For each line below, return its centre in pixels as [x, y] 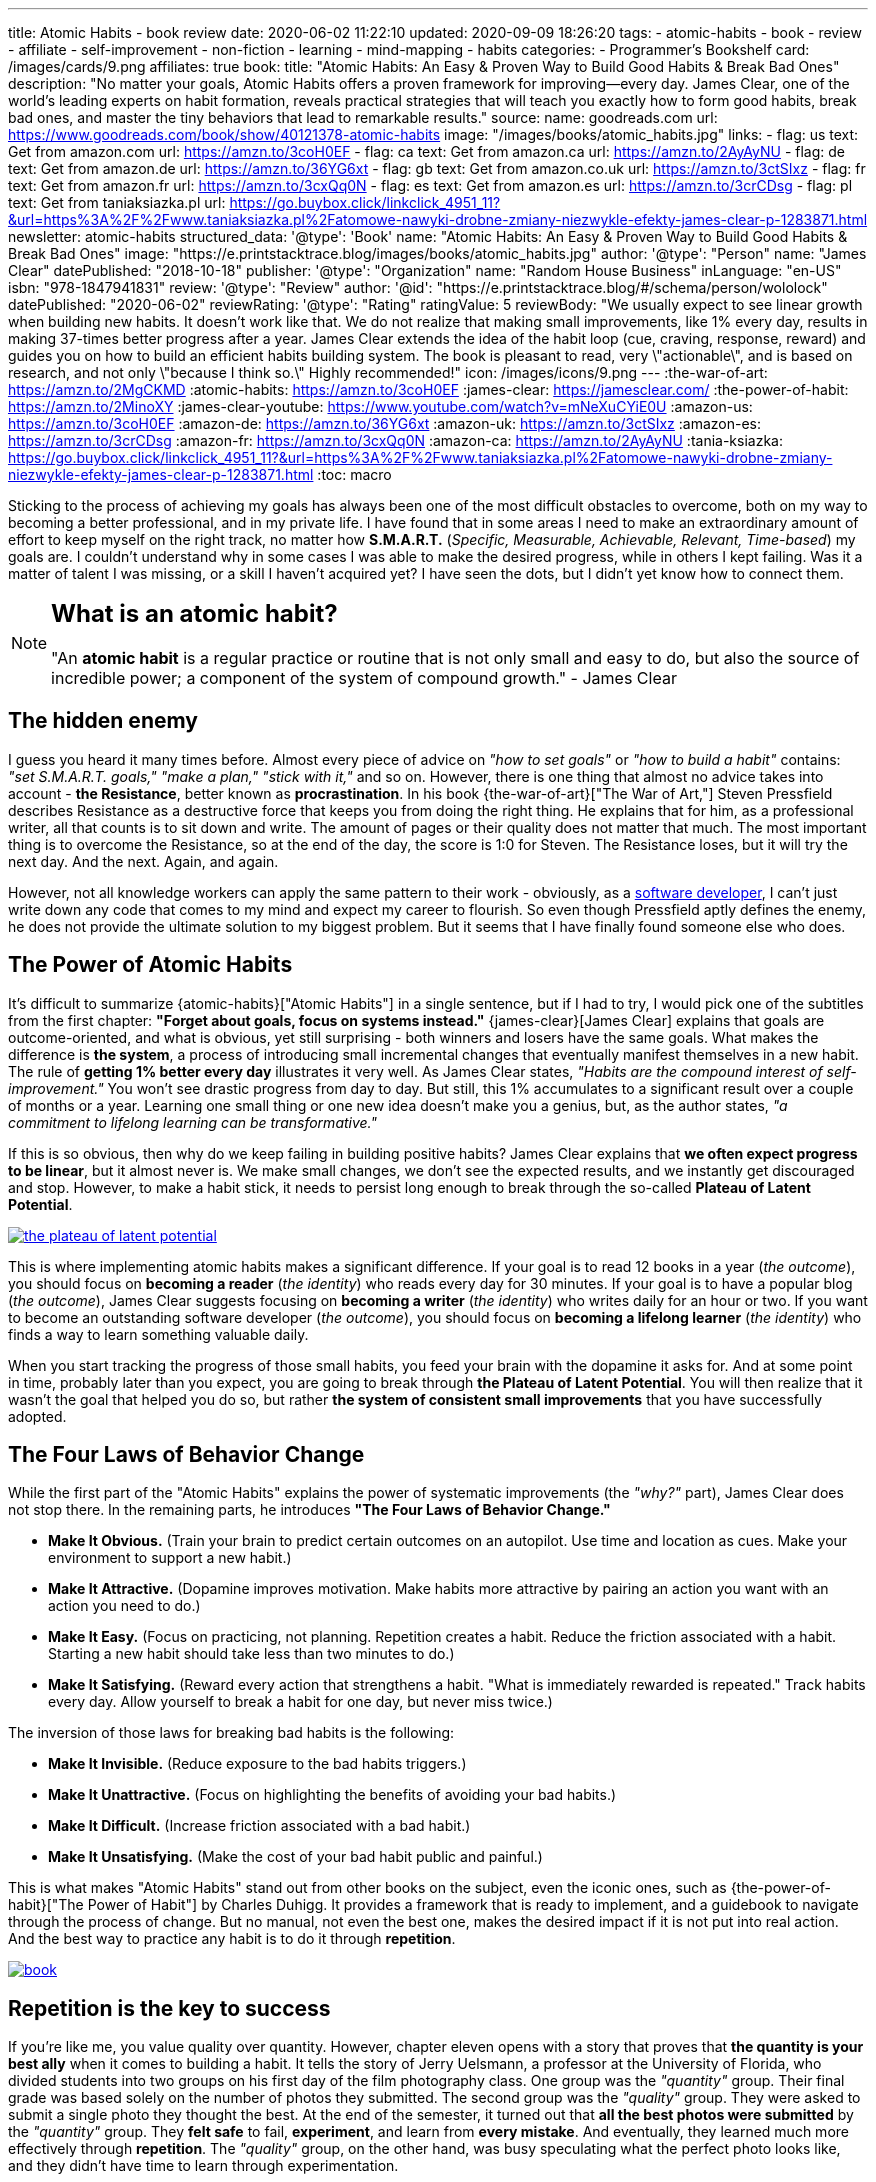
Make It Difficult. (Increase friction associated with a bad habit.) [259, 1826]
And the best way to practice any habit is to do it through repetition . [232, 1939]
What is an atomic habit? [194, 613]
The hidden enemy [103, 721]
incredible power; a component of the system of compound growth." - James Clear [364, 677]
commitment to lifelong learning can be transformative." [193, 1122]
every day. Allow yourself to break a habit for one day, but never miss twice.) [300, 1702]
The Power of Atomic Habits [150, 965]
